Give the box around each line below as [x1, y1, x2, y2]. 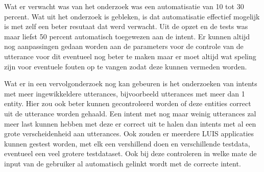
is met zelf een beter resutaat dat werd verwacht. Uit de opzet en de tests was [4, 21, 248, 32]
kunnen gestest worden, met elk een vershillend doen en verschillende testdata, [4, 138, 250, 149]
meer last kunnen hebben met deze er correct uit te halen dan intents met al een [4, 118, 256, 129]
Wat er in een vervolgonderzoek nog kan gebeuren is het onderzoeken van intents [4, 78, 257, 89]
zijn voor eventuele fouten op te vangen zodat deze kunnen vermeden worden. [4, 61, 247, 71]
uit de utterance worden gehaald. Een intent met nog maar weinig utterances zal [4, 108, 256, 118]
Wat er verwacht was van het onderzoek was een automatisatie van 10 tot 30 [4, 1, 244, 11]
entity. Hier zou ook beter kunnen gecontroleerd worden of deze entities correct [4, 98, 251, 109]
